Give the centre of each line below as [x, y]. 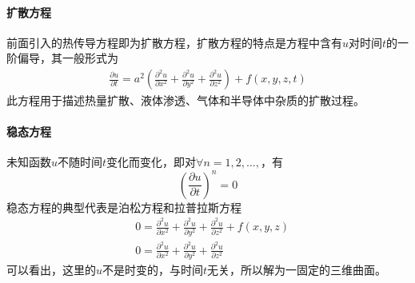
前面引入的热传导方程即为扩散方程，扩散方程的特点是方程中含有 [174, 42]
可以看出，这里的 [51, 269]
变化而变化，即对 [152, 162]
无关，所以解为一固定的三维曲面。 [297, 269]
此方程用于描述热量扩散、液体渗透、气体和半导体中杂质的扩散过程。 [186, 100]
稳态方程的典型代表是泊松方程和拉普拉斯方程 [124, 207]
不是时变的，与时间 [153, 269]
